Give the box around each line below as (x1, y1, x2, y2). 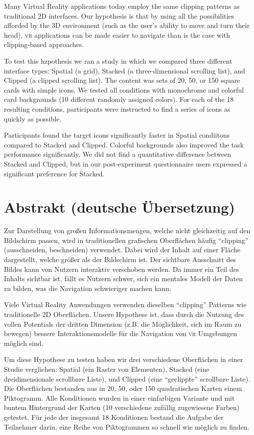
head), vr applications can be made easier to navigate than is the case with (4, 29, 231, 40)
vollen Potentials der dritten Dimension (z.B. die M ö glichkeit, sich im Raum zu (4, 318, 242, 329)
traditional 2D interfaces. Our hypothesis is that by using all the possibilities (4, 10, 234, 21)
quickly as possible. (4, 113, 62, 123)
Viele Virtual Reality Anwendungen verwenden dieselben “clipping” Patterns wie (4, 299, 247, 310)
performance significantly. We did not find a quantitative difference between (4, 149, 231, 159)
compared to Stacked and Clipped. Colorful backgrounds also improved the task (4, 139, 244, 149)
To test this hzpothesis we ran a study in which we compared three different (4, 55, 232, 66)
